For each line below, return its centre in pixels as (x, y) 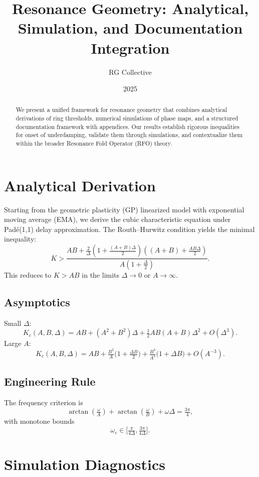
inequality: (20, 239)
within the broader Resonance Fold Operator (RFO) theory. (94, 143)
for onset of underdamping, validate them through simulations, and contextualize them (129, 135)
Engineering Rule (50, 381)
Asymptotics (37, 302)
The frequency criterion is (44, 402)
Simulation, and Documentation (130, 28)
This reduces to (28, 274)
